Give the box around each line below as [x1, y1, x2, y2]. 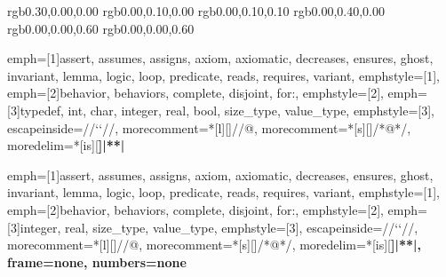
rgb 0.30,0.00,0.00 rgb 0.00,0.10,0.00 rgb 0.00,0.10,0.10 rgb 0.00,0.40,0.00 [7, 2, 386, 20]
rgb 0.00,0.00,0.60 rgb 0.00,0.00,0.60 [7, 19, 195, 37]
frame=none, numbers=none [7, 252, 187, 271]
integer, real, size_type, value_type [20, 218, 214, 236]
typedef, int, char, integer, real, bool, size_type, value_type [20, 100, 346, 119]
